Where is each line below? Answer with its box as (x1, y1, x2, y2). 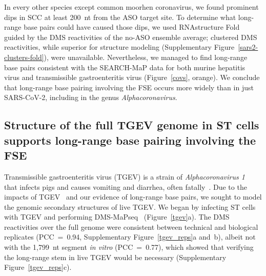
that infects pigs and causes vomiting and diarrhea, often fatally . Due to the (4, 181, 247, 192)
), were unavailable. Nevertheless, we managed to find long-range (44, 51, 248, 62)
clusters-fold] (4, 51, 44, 62)
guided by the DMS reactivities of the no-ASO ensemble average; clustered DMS (4, 31, 257, 42)
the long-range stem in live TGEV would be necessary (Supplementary (4, 251, 227, 262)
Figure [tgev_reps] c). (4, 262, 72, 272)
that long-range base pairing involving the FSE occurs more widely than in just (4, 82, 254, 92)
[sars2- (238, 42, 258, 52)
